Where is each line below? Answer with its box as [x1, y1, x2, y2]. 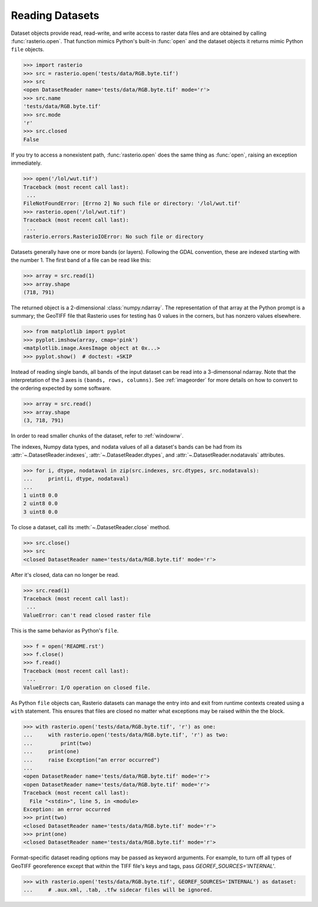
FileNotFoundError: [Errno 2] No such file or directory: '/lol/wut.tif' [23, 200, 241, 207]
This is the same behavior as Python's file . [11, 627, 119, 634]
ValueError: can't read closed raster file [23, 612, 151, 618]
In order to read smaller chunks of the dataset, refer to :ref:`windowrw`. [11, 432, 184, 439]
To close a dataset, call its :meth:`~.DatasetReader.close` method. [11, 523, 171, 531]
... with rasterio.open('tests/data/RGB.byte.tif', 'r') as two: [23, 732, 228, 738]
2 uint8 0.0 [23, 500, 58, 507]
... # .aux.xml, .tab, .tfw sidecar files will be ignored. [23, 886, 213, 893]
